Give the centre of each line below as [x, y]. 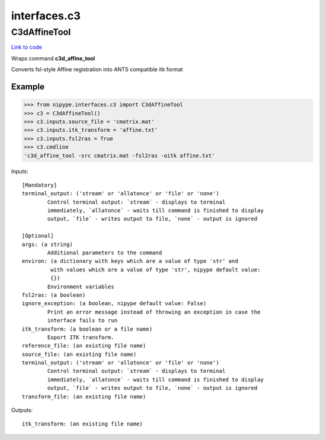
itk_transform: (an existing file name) [82, 424]
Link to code [27, 47]
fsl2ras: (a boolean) [54, 295]
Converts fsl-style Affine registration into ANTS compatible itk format [97, 70]
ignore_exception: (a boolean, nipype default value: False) [114, 303]
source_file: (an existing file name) [79, 354]
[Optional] [38, 236]
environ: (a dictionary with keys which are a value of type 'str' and [130, 261]
